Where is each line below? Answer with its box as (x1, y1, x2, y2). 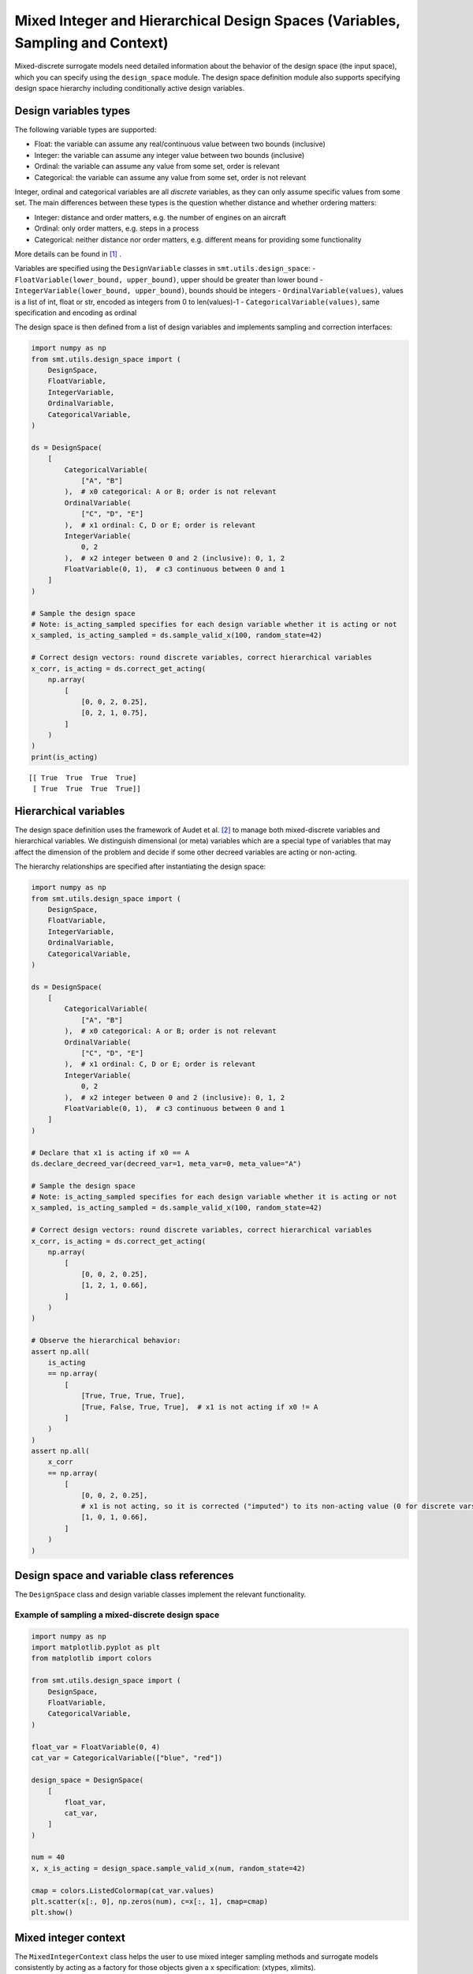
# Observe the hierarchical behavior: (31, 1336, 181, 1345)
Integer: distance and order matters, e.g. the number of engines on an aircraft (34, 212, 287, 222)
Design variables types (14, 103, 131, 118)
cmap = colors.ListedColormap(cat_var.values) (31, 1886, 214, 1895)
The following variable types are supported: (14, 125, 157, 134)
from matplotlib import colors (31, 1654, 153, 1663)
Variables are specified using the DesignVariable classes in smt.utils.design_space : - (14, 264, 316, 273)
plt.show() (31, 1908, 73, 1917)
